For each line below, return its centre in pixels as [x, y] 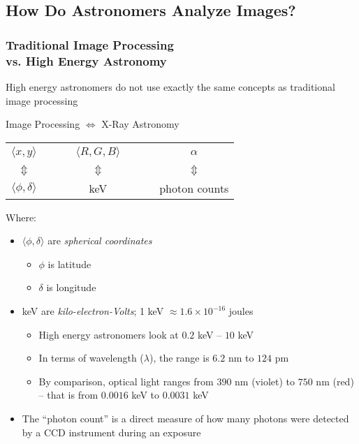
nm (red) [335, 381]
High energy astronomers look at [109, 334]
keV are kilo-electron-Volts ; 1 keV [93, 311]
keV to [145, 395]
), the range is [179, 358]
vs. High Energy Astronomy [86, 60]
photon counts [194, 188]
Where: [21, 217]
